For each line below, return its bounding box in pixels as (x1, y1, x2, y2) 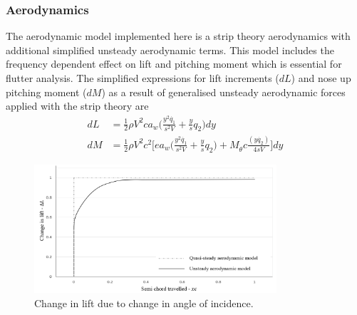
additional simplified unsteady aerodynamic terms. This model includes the (6, 42, 334, 57)
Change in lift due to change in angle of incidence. (34, 295, 254, 310)
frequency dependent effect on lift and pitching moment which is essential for (6, 56, 342, 71)
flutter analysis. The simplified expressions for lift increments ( (6, 71, 279, 85)
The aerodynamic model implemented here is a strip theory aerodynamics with (6, 29, 351, 43)
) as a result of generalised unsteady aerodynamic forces (101, 84, 346, 99)
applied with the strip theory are (6, 98, 149, 113)
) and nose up (291, 71, 351, 85)
